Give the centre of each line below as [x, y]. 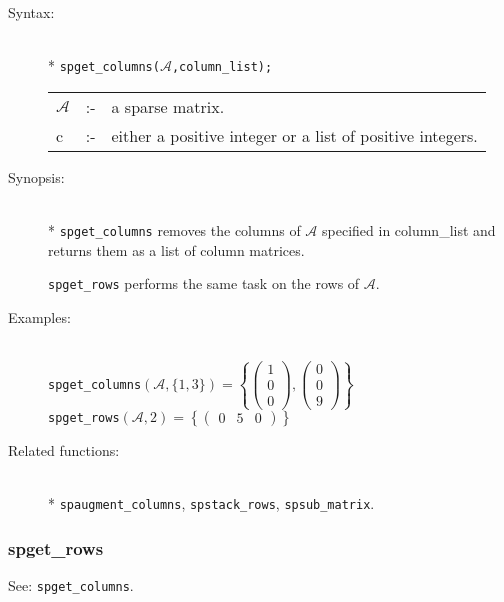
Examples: [39, 316]
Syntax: [31, 12]
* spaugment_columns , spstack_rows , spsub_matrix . [211, 502]
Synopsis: [36, 176]
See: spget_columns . [71, 584]
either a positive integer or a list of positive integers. [294, 135]
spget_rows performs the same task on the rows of [204, 283]
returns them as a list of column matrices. [176, 249]
